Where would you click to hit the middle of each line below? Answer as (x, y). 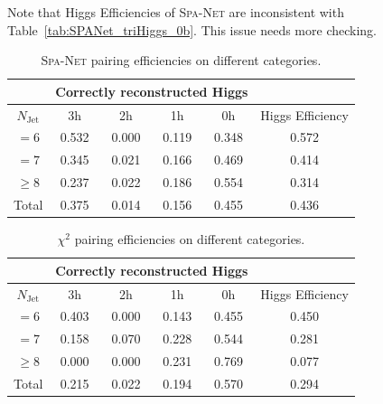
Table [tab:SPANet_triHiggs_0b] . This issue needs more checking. (192, 29)
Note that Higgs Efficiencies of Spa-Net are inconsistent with (176, 12)
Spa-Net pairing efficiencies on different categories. (181, 60)
